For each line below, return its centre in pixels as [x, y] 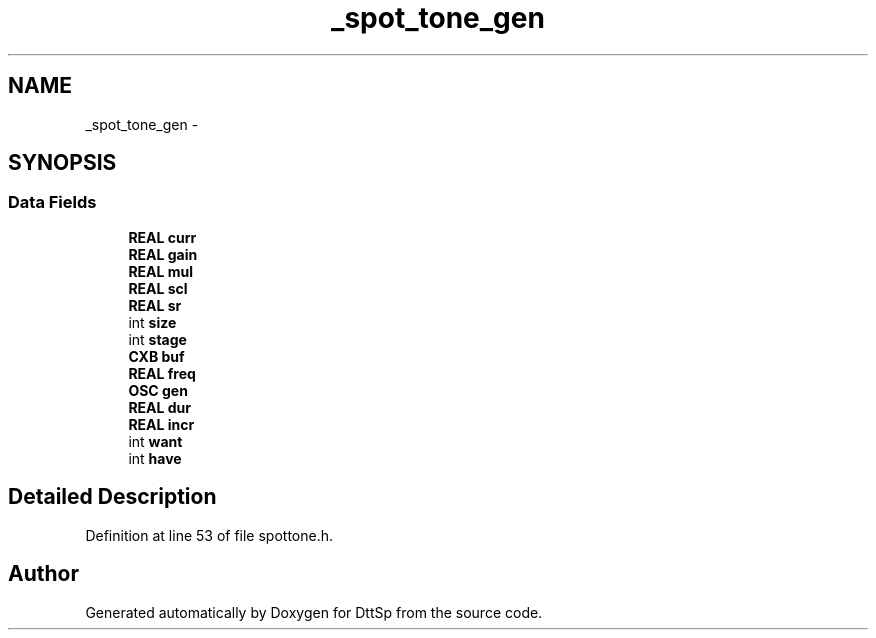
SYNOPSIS [62, 163]
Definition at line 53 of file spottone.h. [209, 535]
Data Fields [52, 202]
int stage [157, 339]
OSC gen [158, 390]
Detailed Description [112, 497]
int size [152, 322]
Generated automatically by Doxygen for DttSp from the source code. [314, 612]
